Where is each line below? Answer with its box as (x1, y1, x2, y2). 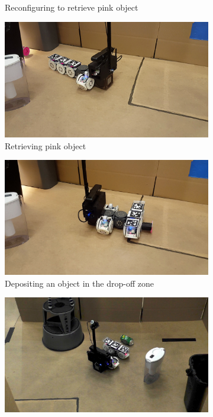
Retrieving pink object (5, 139, 86, 152)
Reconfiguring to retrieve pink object (5, 1, 138, 13)
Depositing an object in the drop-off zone (5, 277, 154, 289)
